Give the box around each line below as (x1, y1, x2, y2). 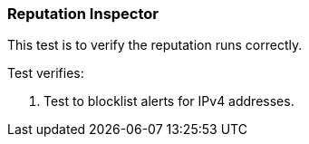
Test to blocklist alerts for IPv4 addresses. (43, 93, 295, 110)
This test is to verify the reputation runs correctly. (7, 37, 303, 53)
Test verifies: (7, 65, 84, 82)
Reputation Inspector (7, 5, 159, 23)
